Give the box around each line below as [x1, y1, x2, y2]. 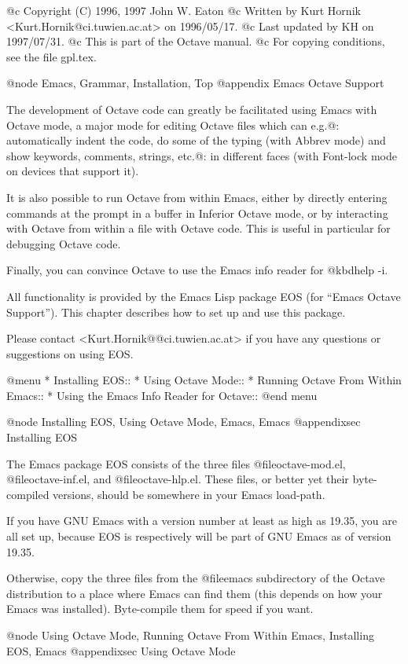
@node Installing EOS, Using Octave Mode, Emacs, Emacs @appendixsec [6, 413, 361, 430]
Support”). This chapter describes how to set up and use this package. [6, 303, 346, 320]
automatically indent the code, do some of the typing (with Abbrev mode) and [6, 132, 386, 149]
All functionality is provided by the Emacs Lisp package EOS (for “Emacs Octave [6, 288, 401, 304]
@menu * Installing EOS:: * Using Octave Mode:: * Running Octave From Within [6, 372, 402, 388]
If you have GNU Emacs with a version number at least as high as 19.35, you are [6, 512, 397, 529]
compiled [6, 486, 50, 502]
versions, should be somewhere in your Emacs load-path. [53, 486, 325, 502]
